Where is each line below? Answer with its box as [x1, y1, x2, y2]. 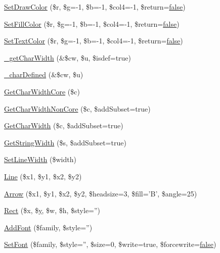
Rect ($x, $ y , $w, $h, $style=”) [4, 205, 101, 216]
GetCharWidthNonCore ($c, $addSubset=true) [4, 103, 151, 114]
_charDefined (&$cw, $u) [4, 69, 83, 80]
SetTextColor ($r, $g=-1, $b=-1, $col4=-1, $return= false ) [4, 35, 183, 46]
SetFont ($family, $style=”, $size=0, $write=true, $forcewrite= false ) [4, 239, 216, 249]
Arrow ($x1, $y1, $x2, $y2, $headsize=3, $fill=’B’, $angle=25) [4, 188, 197, 198]
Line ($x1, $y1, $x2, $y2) [4, 171, 82, 181]
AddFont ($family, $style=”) [4, 222, 93, 232]
